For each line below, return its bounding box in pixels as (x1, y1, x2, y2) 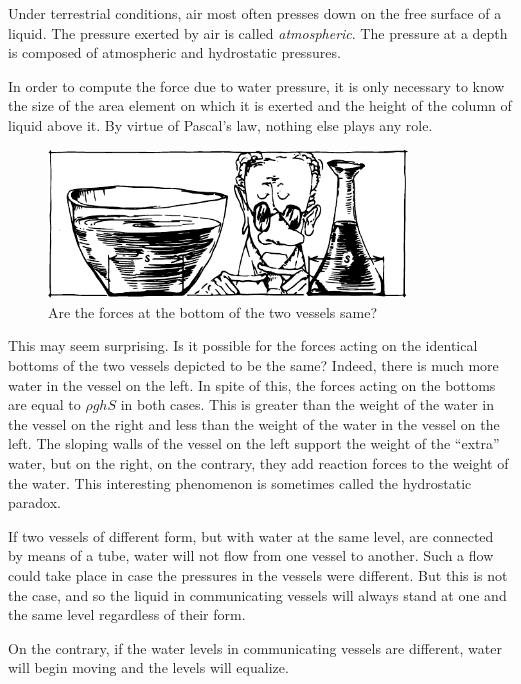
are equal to (8, 394, 81, 415)
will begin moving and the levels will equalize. (8, 657, 289, 678)
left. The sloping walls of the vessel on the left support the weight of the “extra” (8, 433, 500, 454)
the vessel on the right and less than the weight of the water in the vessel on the (8, 413, 500, 434)
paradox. (8, 492, 61, 513)
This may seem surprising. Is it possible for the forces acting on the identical (8, 335, 478, 356)
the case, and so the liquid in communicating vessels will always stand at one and (8, 584, 507, 605)
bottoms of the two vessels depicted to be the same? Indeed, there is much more (8, 355, 499, 375)
